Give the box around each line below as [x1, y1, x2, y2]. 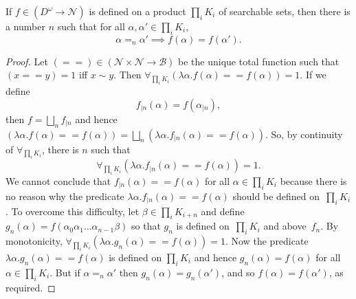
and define [201, 203, 245, 218]
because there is [280, 174, 347, 188]
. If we [300, 67, 326, 82]
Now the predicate [231, 234, 309, 248]
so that [131, 219, 161, 233]
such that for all [57, 19, 125, 33]
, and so [221, 265, 255, 279]
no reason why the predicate [5, 188, 124, 203]
